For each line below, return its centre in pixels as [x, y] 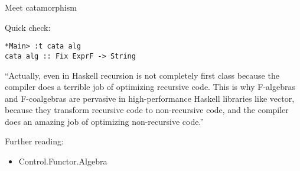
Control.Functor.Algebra [63, 161]
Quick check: [28, 27]
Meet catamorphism [41, 7]
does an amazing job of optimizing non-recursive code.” [105, 121]
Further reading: [34, 141]
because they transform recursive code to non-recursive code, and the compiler [147, 110]
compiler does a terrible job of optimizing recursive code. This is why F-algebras [150, 87]
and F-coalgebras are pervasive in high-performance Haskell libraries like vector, [150, 98]
